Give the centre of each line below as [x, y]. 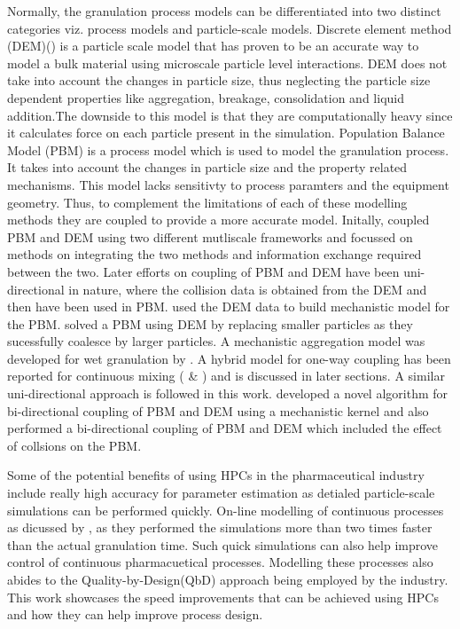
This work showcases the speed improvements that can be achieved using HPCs [223, 597]
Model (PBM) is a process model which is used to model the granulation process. [228, 149]
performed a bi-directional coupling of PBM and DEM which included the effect [225, 428]
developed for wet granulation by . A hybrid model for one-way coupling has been [229, 358]
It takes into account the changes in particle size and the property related [207, 167]
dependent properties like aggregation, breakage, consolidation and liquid [206, 97]
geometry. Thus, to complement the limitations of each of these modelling [207, 202]
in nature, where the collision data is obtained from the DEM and [248, 289]
